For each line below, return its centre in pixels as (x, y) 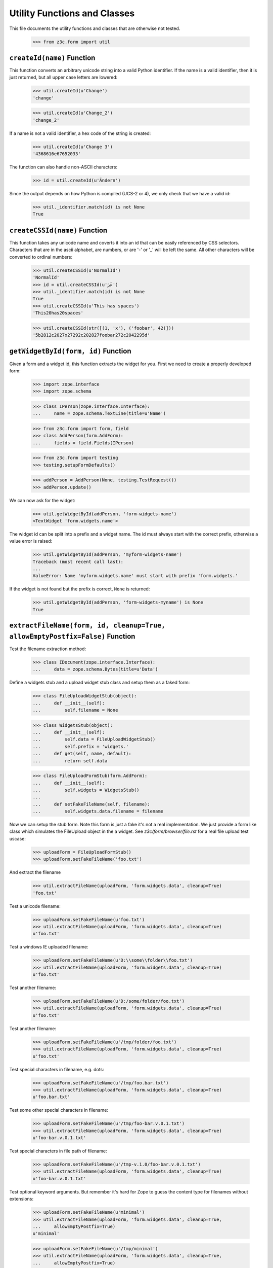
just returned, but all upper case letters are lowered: (63, 77)
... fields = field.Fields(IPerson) (83, 443)
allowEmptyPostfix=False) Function (72, 636)
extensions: (21, 1199)
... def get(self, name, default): (82, 754)
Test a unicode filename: (35, 906)
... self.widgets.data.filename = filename (98, 811)
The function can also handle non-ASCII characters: (63, 167)
